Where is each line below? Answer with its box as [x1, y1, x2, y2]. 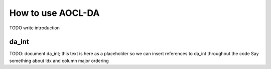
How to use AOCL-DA [9, 7, 100, 18]
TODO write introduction [9, 25, 60, 31]
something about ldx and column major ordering [9, 58, 109, 64]
